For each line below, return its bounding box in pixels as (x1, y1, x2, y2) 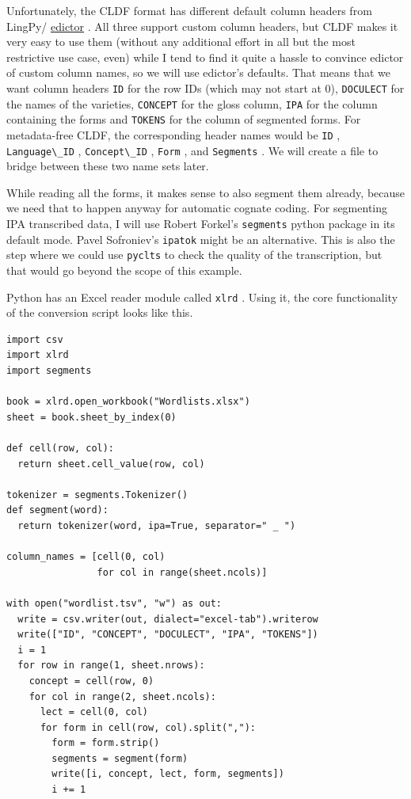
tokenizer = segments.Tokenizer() (6, 489, 188, 500)
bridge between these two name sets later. (6, 158, 209, 174)
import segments (6, 365, 92, 377)
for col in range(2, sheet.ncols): (29, 691, 216, 702)
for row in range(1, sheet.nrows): (17, 660, 205, 672)
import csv (6, 333, 63, 345)
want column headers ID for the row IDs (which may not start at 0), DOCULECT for (6, 79, 405, 96)
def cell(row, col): (6, 443, 115, 454)
